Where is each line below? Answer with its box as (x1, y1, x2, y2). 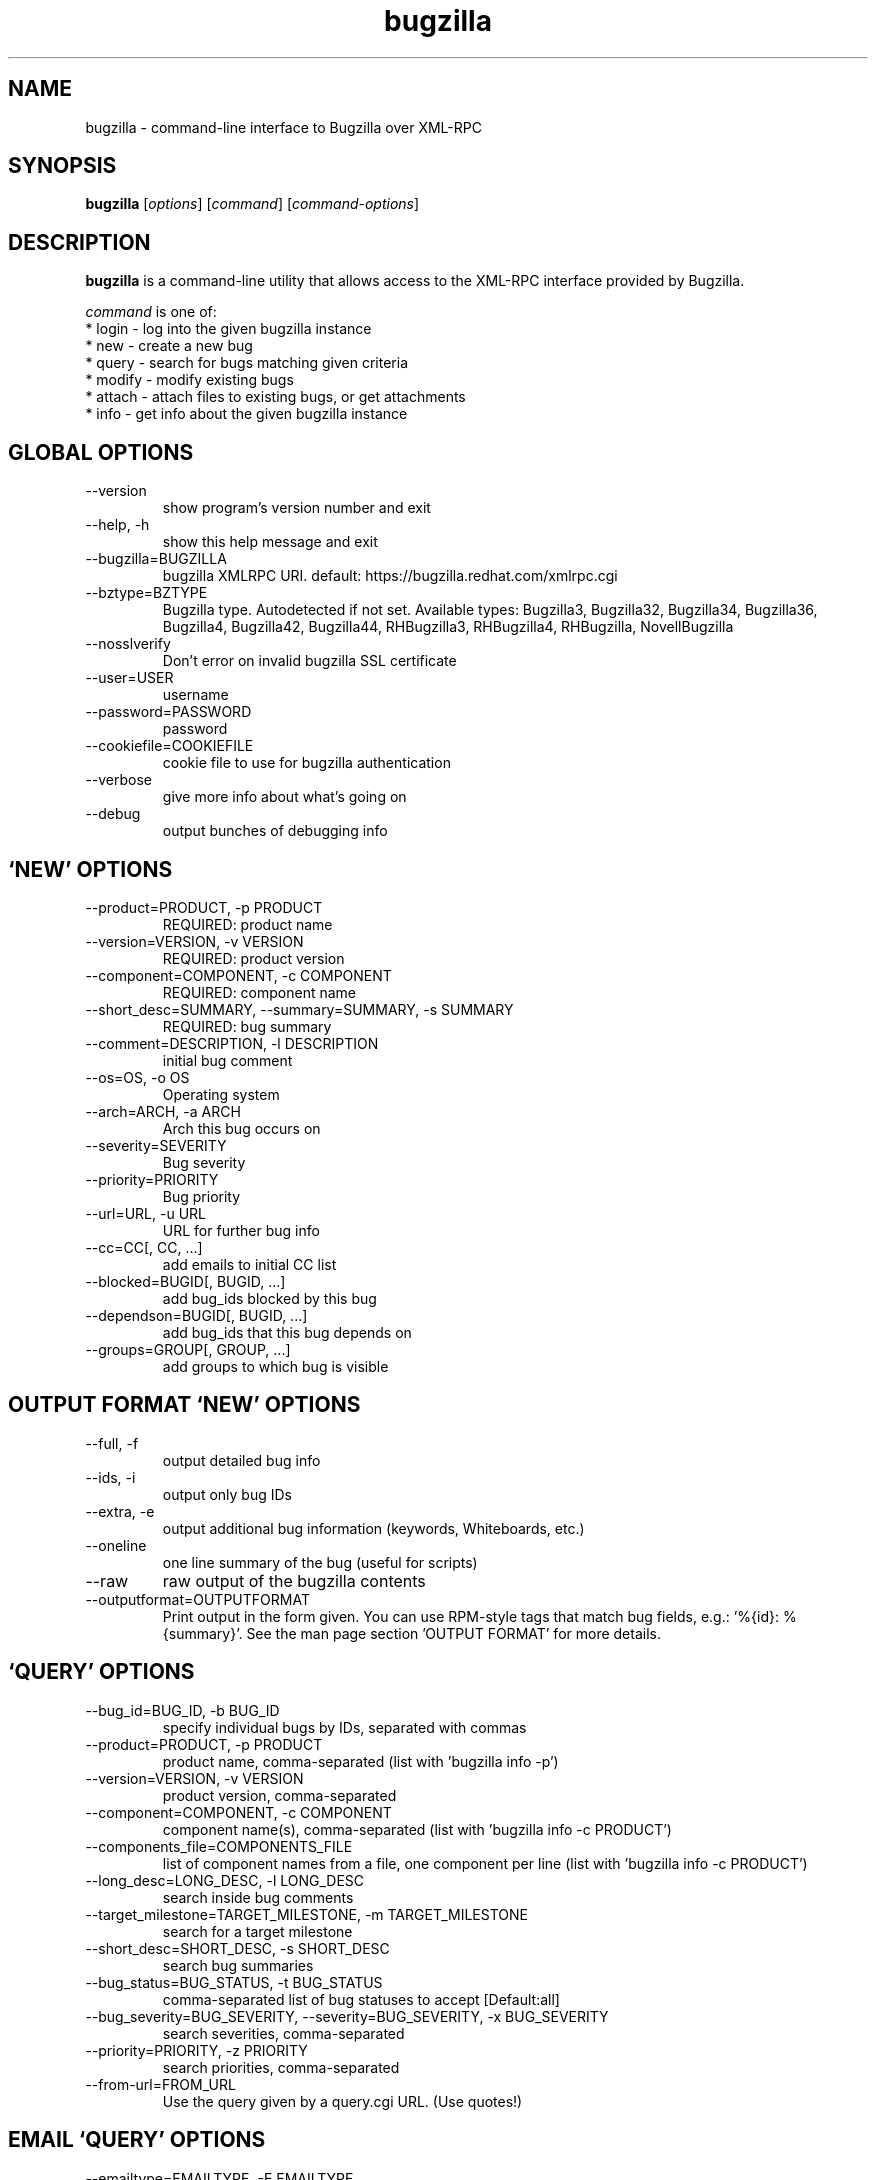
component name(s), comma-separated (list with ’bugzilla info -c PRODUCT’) (162, 1820, 672, 1838)
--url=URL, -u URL (85, 1204, 207, 1222)
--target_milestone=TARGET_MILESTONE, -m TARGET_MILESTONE (85, 1905, 528, 1923)
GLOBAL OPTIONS (8, 439, 194, 465)
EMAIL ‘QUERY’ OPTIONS (8, 2127, 266, 2153)
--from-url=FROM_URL (85, 2075, 236, 2093)
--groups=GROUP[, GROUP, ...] (85, 1340, 291, 1358)
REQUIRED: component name (162, 983, 357, 1001)
